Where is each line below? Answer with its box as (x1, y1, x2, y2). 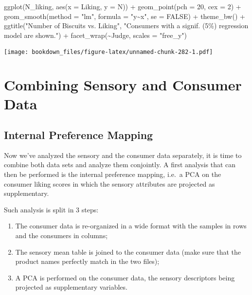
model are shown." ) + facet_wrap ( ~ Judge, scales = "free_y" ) (4, 30, 187, 40)
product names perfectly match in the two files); (15, 256, 160, 266)
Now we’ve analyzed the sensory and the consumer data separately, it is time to (4, 150, 242, 160)
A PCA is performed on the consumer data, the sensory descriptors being (15, 272, 235, 282)
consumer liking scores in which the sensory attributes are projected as (4, 178, 215, 189)
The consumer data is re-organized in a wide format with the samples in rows (15, 221, 247, 231)
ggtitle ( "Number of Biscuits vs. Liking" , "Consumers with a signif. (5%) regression (4, 20, 249, 31)
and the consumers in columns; (15, 230, 108, 240)
